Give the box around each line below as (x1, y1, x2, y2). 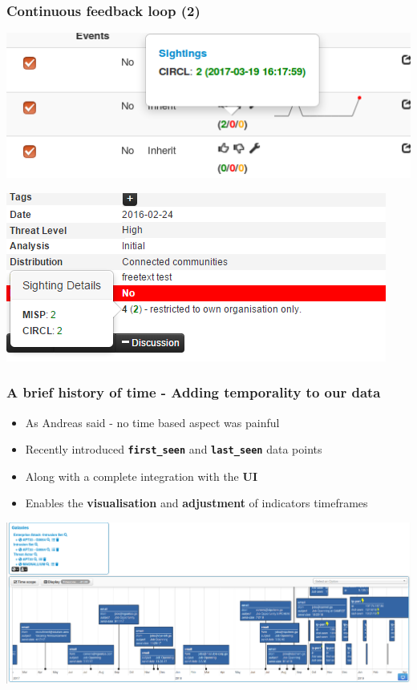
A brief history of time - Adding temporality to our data (6, 382, 381, 402)
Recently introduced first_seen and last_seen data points (25, 441, 322, 458)
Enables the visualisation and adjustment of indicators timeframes (25, 494, 368, 511)
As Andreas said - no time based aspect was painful (25, 414, 280, 430)
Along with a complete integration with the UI (25, 467, 257, 484)
